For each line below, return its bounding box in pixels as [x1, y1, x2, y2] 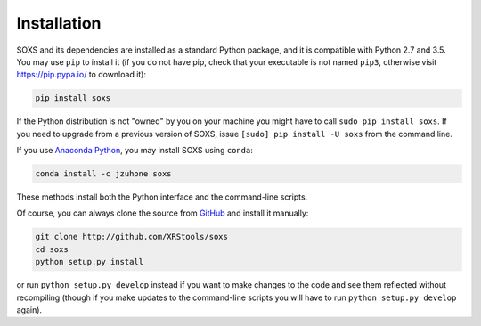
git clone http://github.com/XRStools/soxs [35, 232, 229, 242]
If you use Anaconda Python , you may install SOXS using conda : [16, 145, 254, 156]
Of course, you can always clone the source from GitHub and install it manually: [16, 208, 309, 218]
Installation [16, 13, 102, 33]
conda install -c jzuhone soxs [35, 169, 173, 179]
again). [16, 304, 43, 315]
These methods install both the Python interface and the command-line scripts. [16, 192, 308, 202]
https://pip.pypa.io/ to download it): [16, 69, 147, 80]
